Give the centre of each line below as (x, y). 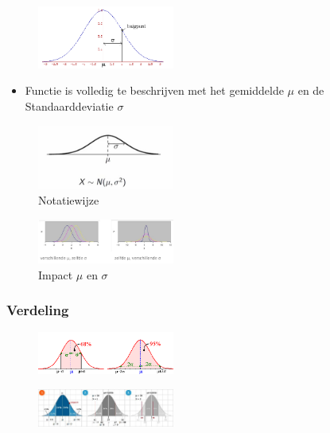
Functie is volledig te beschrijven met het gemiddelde (154, 90)
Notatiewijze (69, 200)
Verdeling (38, 310)
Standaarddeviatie (69, 106)
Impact (56, 274)
